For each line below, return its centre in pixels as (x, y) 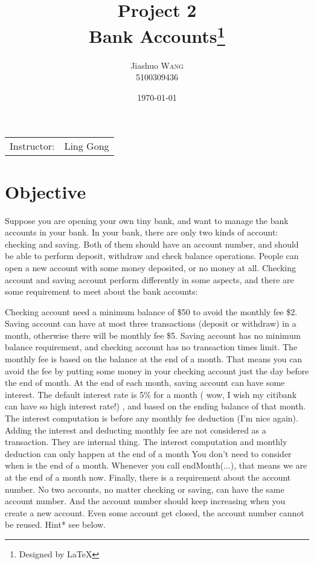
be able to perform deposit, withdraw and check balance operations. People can (152, 256)
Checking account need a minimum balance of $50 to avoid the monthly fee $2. (151, 311)
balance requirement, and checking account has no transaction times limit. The (151, 347)
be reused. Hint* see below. (56, 524)
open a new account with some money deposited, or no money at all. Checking (150, 267)
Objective (46, 191)
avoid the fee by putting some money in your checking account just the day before (157, 370)
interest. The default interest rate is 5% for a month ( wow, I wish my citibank (151, 394)
